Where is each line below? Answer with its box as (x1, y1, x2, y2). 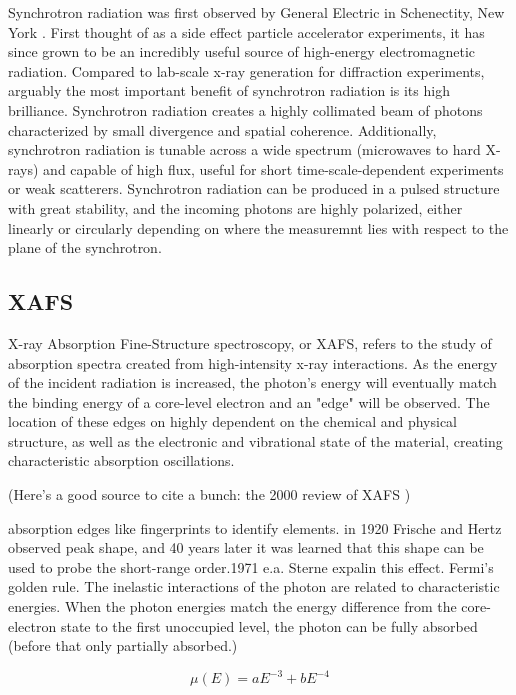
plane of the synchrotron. (8, 237, 162, 258)
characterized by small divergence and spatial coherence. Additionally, (8, 119, 437, 140)
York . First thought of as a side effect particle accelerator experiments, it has (8, 21, 485, 42)
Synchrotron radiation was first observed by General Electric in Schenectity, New (8, 2, 505, 22)
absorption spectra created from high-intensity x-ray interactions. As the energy (8, 352, 498, 373)
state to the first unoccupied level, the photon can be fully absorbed (60, 615, 478, 636)
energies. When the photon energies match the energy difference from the (8, 596, 457, 617)
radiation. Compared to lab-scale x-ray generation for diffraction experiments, (8, 60, 485, 81)
